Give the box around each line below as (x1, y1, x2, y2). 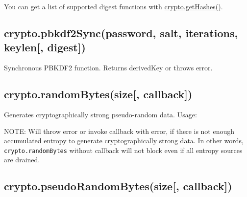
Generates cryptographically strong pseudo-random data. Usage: (4, 109, 197, 119)
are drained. (4, 154, 40, 165)
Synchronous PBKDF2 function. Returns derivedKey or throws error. (4, 63, 213, 73)
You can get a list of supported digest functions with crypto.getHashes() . (4, 1, 223, 11)
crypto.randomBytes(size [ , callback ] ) (4, 87, 193, 102)
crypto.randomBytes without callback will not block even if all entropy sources (4, 145, 243, 155)
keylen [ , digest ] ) (4, 40, 86, 55)
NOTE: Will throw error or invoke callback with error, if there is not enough (4, 126, 235, 136)
